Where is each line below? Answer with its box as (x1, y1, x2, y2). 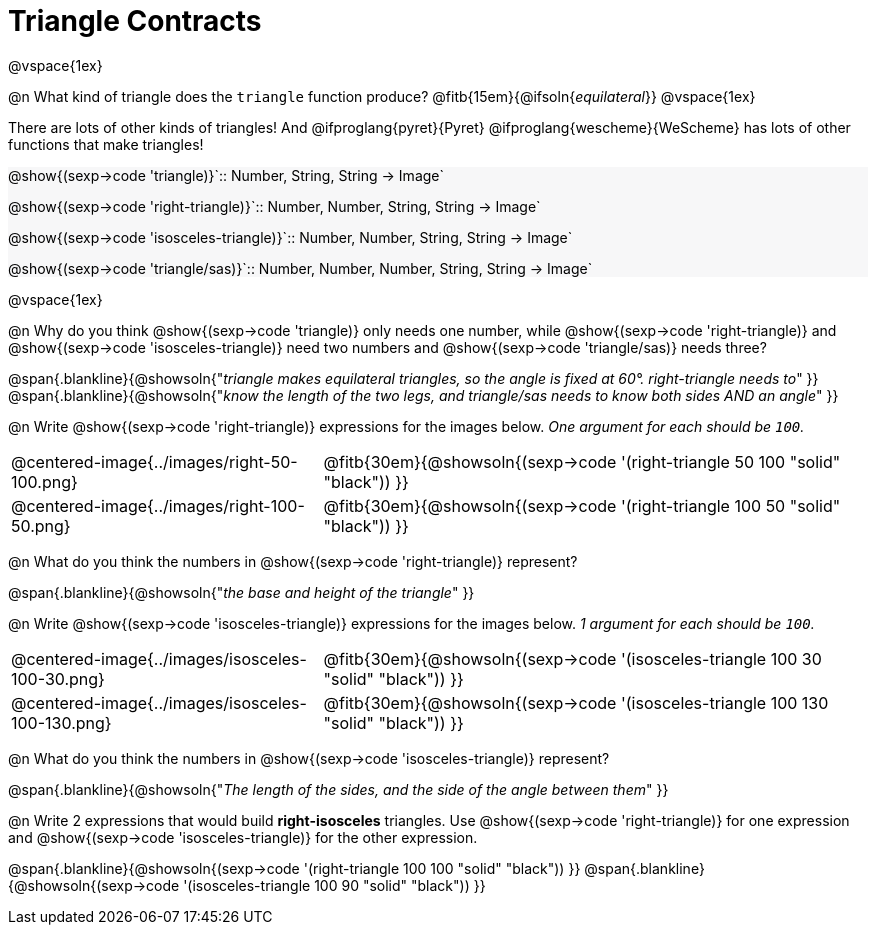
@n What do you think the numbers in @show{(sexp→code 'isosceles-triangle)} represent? (8, 749, 610, 767)
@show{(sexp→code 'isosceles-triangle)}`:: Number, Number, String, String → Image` (8, 228, 573, 246)
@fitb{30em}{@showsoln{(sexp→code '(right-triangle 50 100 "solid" (323, 451, 841, 472)
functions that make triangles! (8, 135, 204, 153)
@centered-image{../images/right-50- (11, 451, 298, 472)
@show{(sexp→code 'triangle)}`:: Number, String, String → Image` (8, 166, 445, 184)
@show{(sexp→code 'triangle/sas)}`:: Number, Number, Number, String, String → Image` (8, 259, 593, 277)
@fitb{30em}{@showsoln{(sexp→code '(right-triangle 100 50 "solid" (323, 495, 841, 516)
